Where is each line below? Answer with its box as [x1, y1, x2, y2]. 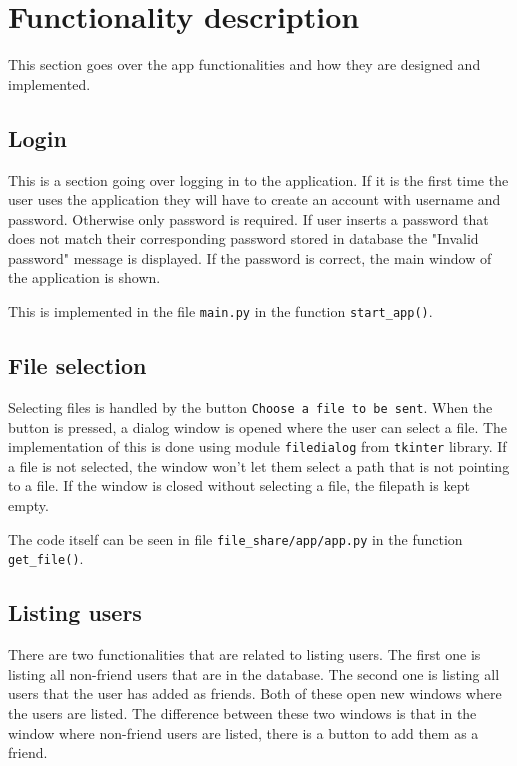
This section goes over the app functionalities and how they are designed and [8, 54, 481, 75]
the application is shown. [8, 267, 161, 288]
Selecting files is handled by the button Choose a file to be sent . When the [8, 396, 493, 417]
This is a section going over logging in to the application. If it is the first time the [8, 169, 509, 190]
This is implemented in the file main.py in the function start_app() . [8, 301, 433, 322]
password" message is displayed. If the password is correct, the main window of [8, 247, 492, 268]
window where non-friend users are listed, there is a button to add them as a [8, 722, 479, 743]
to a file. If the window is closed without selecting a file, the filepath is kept [8, 475, 470, 496]
